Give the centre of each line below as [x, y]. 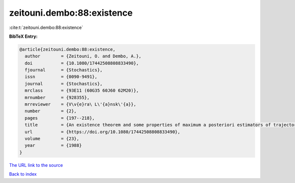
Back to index [23, 174]
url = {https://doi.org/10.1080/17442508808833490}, [103, 132]
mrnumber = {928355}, [57, 97]
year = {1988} [53, 145]
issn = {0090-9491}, [61, 77]
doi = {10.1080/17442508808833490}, [82, 63]
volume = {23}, [52, 139]
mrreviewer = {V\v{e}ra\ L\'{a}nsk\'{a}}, [80, 105]
